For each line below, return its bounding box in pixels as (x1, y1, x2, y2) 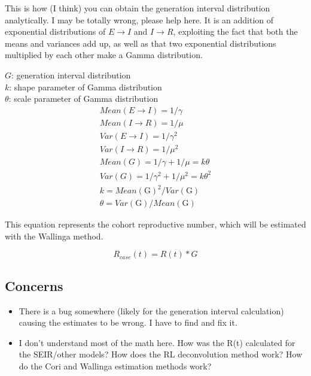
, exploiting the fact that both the (173, 25, 298, 38)
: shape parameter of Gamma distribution (9, 80, 162, 93)
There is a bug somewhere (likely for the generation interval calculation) (19, 304, 284, 317)
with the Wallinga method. (5, 229, 103, 242)
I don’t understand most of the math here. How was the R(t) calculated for (19, 336, 295, 348)
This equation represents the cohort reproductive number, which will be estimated (5, 218, 306, 231)
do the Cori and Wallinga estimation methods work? (19, 359, 212, 372)
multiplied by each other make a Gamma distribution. (5, 48, 203, 61)
